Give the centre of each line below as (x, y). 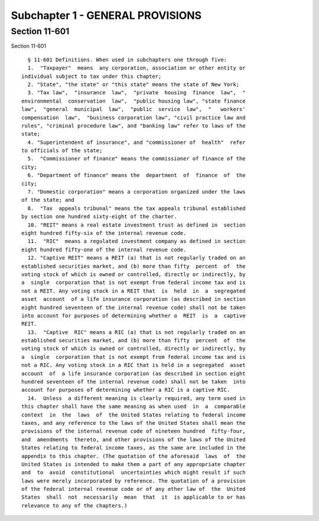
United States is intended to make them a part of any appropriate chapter (134, 464)
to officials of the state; (62, 151)
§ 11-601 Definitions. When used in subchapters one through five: (127, 60)
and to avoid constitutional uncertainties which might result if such (134, 473)
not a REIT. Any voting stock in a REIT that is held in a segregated (134, 291)
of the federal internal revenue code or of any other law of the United (134, 489)
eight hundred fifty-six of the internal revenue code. (104, 233)
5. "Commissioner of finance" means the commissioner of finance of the (136, 159)
